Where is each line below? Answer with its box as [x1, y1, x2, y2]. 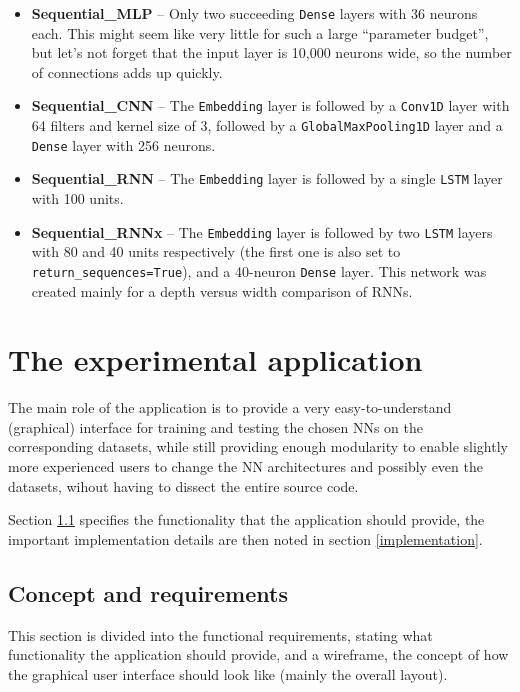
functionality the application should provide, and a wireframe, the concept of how [8, 644, 509, 665]
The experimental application [8, 339, 423, 380]
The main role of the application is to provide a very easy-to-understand [8, 397, 452, 418]
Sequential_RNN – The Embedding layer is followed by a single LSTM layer [31, 168, 503, 189]
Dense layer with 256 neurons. [31, 134, 216, 155]
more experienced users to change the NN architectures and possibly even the [8, 456, 483, 477]
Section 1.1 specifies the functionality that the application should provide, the [8, 509, 485, 530]
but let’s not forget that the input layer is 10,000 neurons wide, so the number [31, 42, 512, 63]
